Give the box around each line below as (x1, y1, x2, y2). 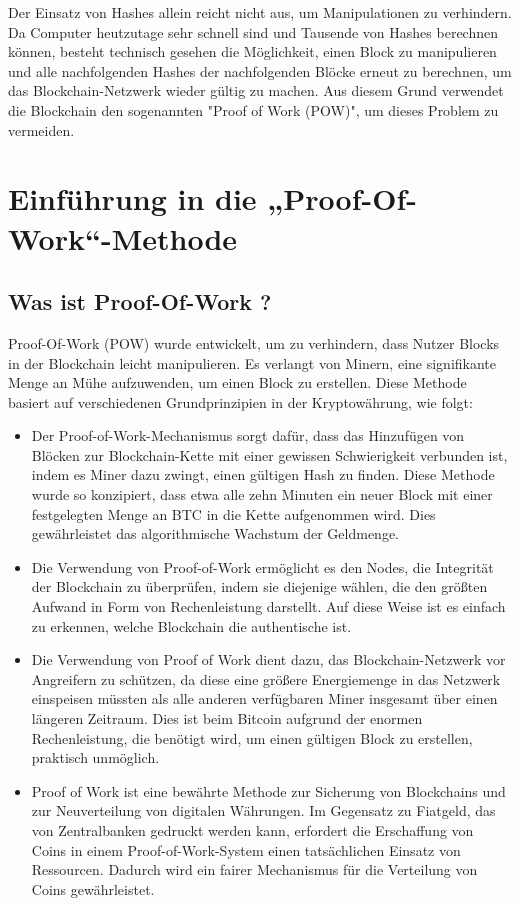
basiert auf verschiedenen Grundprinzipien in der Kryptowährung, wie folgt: (8, 391, 473, 412)
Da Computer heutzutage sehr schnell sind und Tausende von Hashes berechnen (8, 21, 498, 42)
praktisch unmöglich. (31, 747, 160, 768)
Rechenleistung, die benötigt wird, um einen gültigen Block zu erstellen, (31, 727, 473, 748)
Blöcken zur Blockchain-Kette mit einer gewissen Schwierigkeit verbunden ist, (31, 444, 508, 465)
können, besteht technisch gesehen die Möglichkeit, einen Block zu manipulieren (8, 41, 497, 62)
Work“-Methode (8, 217, 238, 258)
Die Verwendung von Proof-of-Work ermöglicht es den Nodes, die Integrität (31, 556, 494, 577)
